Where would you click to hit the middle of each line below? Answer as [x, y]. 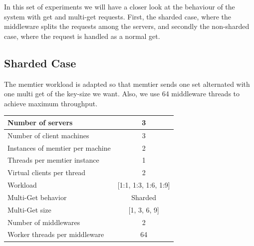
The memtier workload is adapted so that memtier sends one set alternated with [127, 84]
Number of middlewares [44, 222]
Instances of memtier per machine [59, 147]
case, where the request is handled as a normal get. [82, 36]
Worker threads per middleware [56, 234]
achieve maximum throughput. [51, 103]
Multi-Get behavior [37, 197]
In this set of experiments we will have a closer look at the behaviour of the [120, 6]
